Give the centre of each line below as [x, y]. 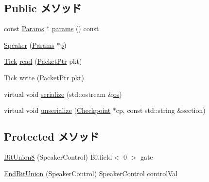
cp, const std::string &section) [161, 110]
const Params [24, 28]
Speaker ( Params [29, 45]
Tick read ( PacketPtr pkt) [43, 61]
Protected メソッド [52, 136]
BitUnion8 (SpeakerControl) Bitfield [58, 156]
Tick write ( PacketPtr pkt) [44, 77]
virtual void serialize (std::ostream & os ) [63, 94]
